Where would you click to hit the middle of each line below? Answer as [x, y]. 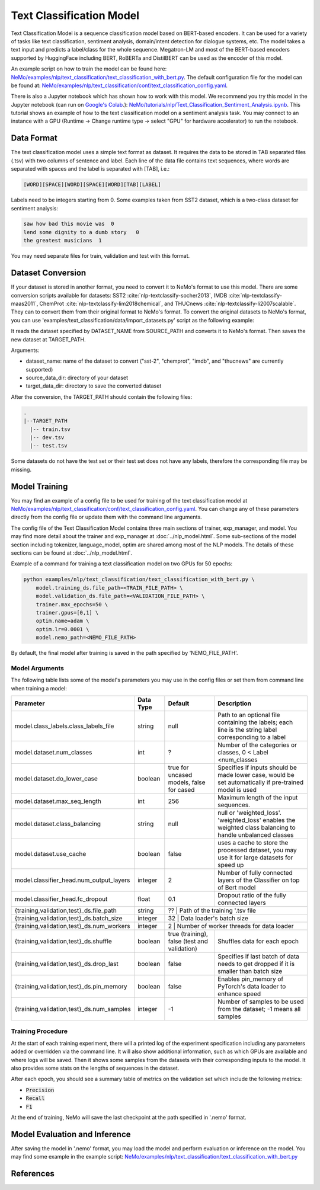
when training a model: [39, 688]
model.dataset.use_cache [50, 854]
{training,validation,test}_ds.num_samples [73, 1009]
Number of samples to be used [261, 1002]
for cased [181, 790]
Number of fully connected [255, 873]
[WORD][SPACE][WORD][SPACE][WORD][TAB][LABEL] [92, 185]
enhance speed [239, 994]
